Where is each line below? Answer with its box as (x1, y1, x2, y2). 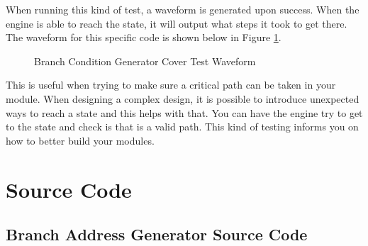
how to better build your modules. (6, 133, 155, 147)
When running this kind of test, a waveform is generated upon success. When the (6, 2, 359, 16)
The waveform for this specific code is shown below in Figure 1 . (6, 30, 281, 45)
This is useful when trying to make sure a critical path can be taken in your (6, 77, 336, 92)
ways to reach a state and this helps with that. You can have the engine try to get (6, 105, 363, 120)
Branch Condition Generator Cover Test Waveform (34, 53, 256, 68)
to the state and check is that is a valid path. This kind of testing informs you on (6, 119, 359, 134)
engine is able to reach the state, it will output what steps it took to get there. (6, 16, 347, 30)
